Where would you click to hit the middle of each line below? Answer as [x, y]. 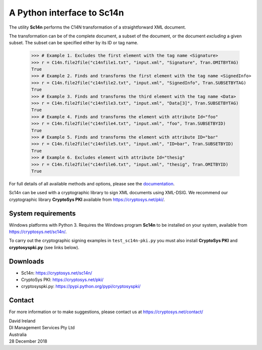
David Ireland [22, 321]
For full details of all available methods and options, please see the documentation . [92, 183]
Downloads [26, 261]
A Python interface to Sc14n [66, 13]
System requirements [42, 213]
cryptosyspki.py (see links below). [44, 247]
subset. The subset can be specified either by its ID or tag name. [74, 43]
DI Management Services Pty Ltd [42, 328]
